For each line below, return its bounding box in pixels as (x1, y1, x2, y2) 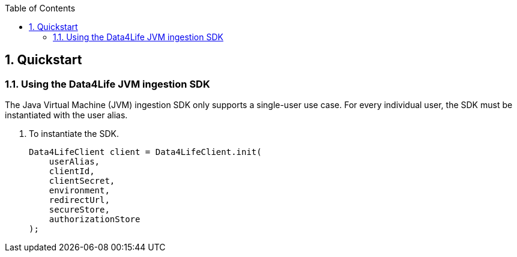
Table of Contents (5, 3, 76, 13)
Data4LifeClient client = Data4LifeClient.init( (29, 147, 262, 157)
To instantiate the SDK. (29, 128, 119, 139)
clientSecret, (49, 176, 115, 186)
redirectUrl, (49, 195, 110, 205)
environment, (49, 186, 110, 196)
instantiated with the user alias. (5, 110, 128, 121)
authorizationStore (49, 214, 141, 225)
